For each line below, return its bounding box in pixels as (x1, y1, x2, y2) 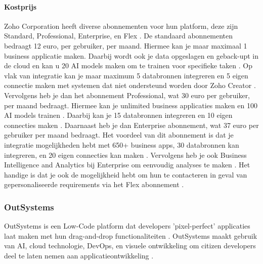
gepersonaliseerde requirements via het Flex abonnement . (4, 179, 184, 190)
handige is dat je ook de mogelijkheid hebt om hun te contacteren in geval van (4, 169, 247, 180)
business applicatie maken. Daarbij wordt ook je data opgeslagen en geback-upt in (4, 50, 259, 61)
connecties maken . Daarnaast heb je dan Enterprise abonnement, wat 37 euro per (4, 119, 259, 130)
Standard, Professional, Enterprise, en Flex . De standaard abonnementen (4, 30, 233, 41)
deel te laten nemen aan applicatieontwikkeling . (4, 250, 154, 260)
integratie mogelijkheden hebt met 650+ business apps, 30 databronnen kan (4, 139, 239, 150)
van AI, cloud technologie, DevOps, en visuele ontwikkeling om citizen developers (4, 240, 256, 251)
